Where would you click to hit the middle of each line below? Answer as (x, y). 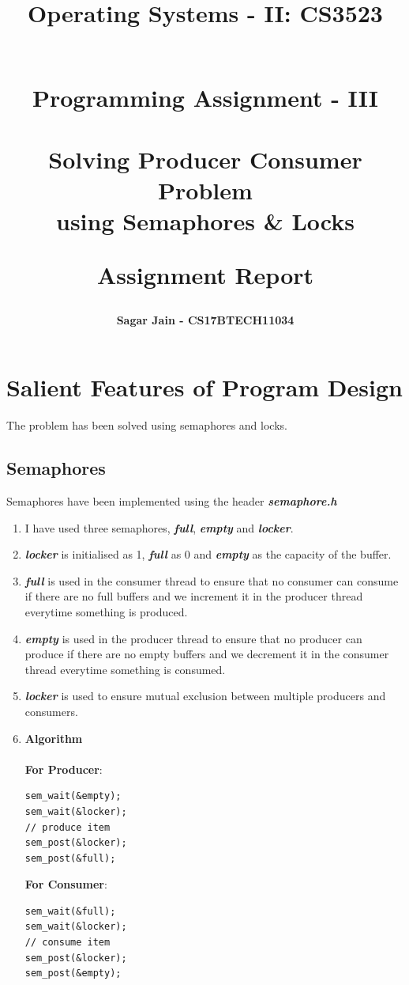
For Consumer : (66, 884)
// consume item (68, 943)
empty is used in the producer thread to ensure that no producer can (193, 638)
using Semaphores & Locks (205, 221)
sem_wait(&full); (70, 911)
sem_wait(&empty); (73, 796)
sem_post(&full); (70, 858)
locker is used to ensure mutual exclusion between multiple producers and (205, 696)
